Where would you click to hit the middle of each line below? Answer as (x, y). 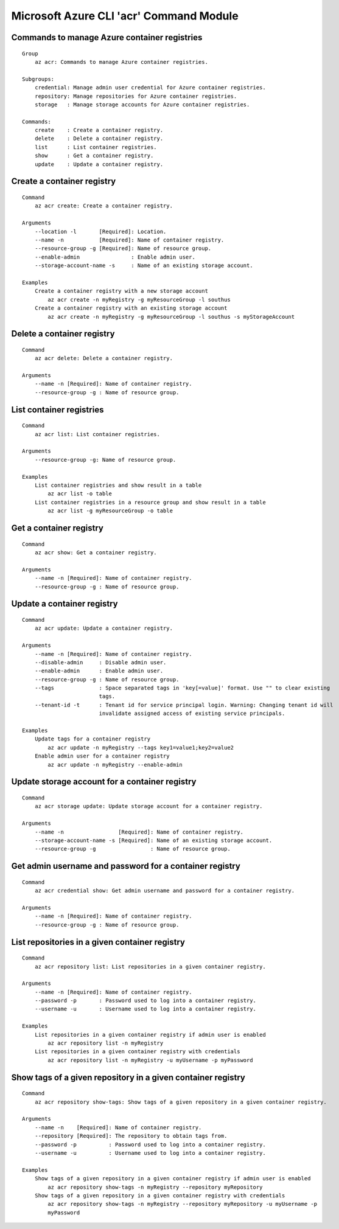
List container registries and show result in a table (118, 486)
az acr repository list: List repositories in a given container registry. (150, 966)
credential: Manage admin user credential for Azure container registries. (150, 88)
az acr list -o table (80, 494)
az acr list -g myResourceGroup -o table (110, 511)
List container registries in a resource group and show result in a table (150, 502)
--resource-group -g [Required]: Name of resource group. (123, 249)
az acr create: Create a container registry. (104, 206)
